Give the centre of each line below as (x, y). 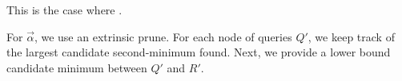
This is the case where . (64, 10)
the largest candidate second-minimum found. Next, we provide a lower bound (199, 52)
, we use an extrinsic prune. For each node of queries (163, 36)
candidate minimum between (77, 67)
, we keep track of (351, 36)
